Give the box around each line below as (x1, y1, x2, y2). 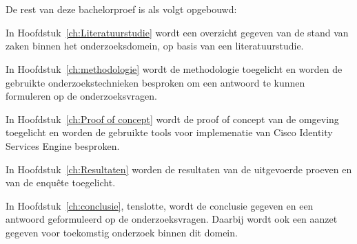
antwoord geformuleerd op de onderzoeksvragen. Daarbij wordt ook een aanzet (6, 212, 338, 226)
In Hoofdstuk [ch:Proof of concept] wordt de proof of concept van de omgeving (6, 111, 339, 126)
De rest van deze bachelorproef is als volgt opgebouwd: (6, 2, 237, 16)
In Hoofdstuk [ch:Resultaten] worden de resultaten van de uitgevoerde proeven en (6, 162, 352, 176)
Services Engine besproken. (6, 138, 120, 153)
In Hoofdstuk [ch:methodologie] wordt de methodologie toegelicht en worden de (6, 61, 343, 76)
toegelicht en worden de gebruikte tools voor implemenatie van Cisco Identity (6, 125, 333, 140)
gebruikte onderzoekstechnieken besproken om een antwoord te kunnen (6, 75, 305, 89)
